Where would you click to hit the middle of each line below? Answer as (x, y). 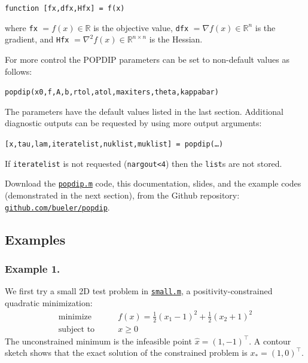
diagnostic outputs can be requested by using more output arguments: (133, 123)
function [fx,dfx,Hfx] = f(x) (65, 8)
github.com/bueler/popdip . (57, 207)
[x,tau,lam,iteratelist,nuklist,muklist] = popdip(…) (114, 144)
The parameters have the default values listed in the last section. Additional (144, 111)
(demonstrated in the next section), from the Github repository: (122, 195)
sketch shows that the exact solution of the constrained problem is (126, 353)
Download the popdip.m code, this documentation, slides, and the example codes (153, 183)
